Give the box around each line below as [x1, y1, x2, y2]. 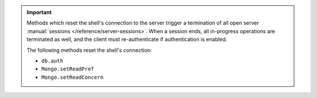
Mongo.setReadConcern [41, 73, 104, 80]
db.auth [41, 57, 64, 64]
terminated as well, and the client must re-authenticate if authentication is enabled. [26, 36, 227, 43]
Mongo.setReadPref [41, 66, 95, 72]
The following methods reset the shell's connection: [26, 47, 152, 54]
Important [26, 9, 52, 16]
